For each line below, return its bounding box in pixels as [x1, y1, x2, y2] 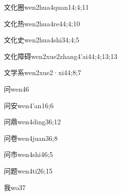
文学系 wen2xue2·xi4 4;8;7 [4, 67, 82, 78]
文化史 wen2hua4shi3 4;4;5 [4, 35, 79, 45]
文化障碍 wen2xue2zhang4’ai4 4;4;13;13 [4, 51, 118, 61]
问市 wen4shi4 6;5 [4, 149, 53, 159]
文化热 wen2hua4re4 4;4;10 [4, 18, 80, 28]
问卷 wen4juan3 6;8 [4, 133, 58, 143]
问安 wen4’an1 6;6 [4, 100, 54, 110]
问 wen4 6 [4, 83, 29, 94]
